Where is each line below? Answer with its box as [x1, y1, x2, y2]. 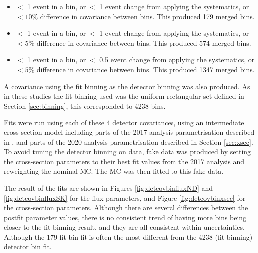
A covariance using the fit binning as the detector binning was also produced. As [4, 81, 250, 91]
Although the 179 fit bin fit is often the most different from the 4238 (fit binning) [4, 231, 253, 242]
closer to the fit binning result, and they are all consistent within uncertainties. [4, 222, 245, 232]
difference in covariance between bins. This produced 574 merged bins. [36, 37, 251, 48]
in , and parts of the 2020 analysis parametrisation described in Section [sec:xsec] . [4, 136, 253, 147]
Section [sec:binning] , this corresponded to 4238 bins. [4, 100, 166, 111]
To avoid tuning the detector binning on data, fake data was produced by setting [4, 146, 251, 157]
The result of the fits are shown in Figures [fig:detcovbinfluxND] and [4, 182, 213, 193]
